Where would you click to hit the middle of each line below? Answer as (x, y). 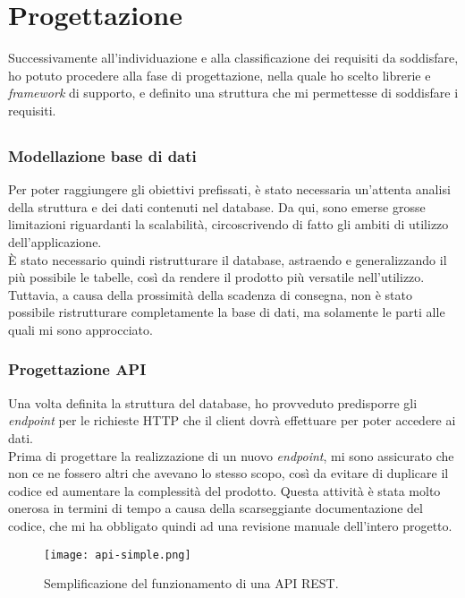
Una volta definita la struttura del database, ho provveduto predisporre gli (213, 402)
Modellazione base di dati (102, 155)
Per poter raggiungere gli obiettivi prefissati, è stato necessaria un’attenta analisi (229, 189)
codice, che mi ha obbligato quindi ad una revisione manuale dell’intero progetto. (230, 525)
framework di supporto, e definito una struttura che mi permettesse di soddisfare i (233, 93)
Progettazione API (77, 369)
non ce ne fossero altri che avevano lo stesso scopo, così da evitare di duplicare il (228, 473)
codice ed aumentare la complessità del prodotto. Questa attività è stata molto (224, 490)
